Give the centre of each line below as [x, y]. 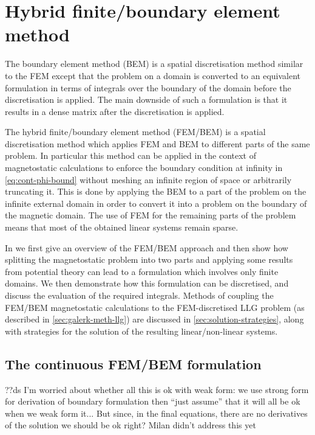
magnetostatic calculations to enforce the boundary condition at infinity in [144, 168]
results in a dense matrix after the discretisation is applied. [115, 111]
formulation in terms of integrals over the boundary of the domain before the [148, 87]
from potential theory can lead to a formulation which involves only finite [142, 271]
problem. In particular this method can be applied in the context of [131, 155]
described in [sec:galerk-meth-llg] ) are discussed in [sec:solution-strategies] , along [154, 319]
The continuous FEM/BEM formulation [133, 364]
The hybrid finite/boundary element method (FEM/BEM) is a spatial [135, 132]
